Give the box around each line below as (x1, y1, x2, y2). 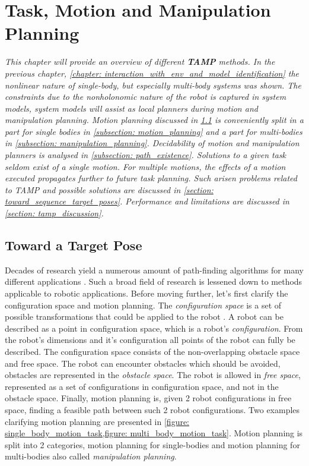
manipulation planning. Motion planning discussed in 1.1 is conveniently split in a (5, 114, 304, 126)
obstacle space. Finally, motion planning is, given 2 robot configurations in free (5, 392, 292, 404)
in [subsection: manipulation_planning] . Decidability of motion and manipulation (5, 137, 300, 149)
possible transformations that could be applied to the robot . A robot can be (5, 310, 283, 323)
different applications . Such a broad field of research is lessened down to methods (5, 275, 302, 288)
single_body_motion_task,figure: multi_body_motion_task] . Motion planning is (5, 427, 303, 439)
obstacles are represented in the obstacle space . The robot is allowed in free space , (5, 369, 301, 381)
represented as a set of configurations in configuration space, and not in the (5, 380, 279, 392)
